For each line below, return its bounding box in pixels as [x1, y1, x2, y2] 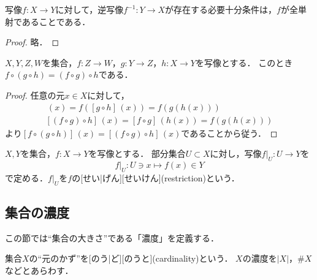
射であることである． [5, 15, 91, 28]
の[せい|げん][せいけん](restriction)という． [72, 171, 240, 184]
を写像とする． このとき [195, 56, 293, 69]
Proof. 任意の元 [5, 88, 65, 101]
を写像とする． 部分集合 [88, 147, 186, 160]
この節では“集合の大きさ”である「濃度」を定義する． [5, 231, 220, 244]
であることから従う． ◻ [181, 126, 278, 139]
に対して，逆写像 [55, 3, 124, 15]
